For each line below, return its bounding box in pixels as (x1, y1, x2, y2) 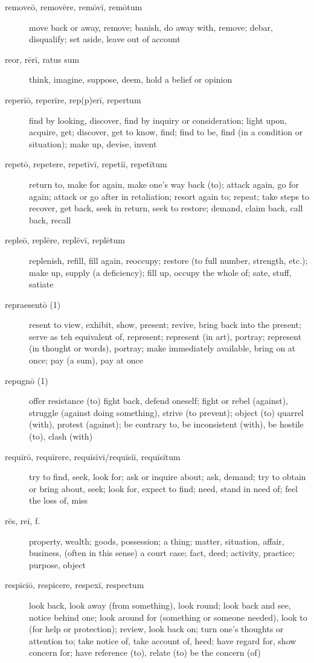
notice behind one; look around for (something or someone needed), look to (29, 610, 307, 623)
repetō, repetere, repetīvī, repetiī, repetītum (5, 158, 167, 170)
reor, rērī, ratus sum (5, 53, 80, 65)
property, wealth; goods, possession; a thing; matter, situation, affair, (29, 534, 284, 547)
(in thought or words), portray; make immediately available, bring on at (29, 342, 296, 354)
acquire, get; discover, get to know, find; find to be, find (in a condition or (29, 126, 303, 138)
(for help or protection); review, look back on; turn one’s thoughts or (29, 623, 284, 635)
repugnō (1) (5, 374, 48, 386)
